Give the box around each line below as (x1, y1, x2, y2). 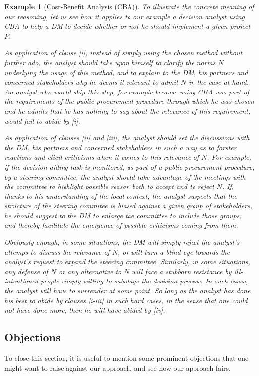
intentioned (4, 276, 38, 286)
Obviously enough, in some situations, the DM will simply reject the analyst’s (4, 237, 240, 247)
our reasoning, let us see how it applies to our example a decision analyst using (4, 11, 245, 21)
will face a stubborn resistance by (131, 266, 232, 276)
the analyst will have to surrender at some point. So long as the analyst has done (4, 285, 251, 296)
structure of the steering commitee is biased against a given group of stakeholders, (4, 200, 253, 211)
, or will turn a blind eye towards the (117, 246, 230, 257)
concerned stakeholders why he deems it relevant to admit (4, 77, 178, 87)
